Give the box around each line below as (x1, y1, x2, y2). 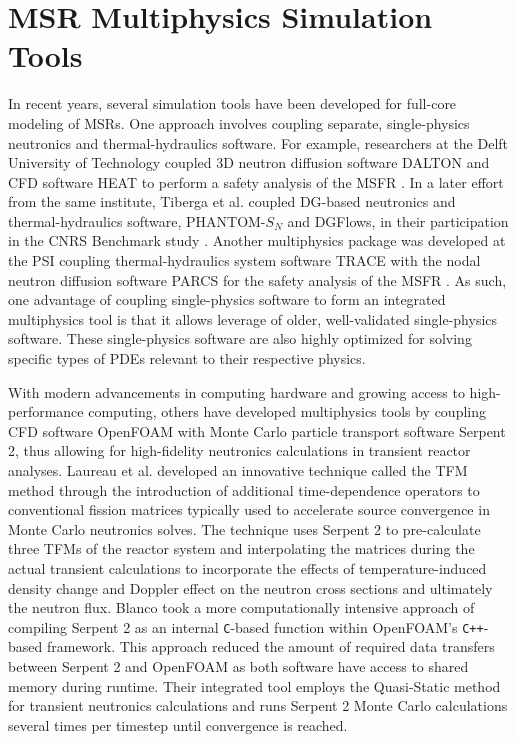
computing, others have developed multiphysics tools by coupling (88, 401, 487, 422)
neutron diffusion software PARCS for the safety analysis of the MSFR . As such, (8, 269, 507, 290)
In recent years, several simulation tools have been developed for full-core (8, 93, 457, 114)
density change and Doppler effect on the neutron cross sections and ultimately (8, 577, 493, 598)
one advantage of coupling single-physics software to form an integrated (8, 289, 446, 310)
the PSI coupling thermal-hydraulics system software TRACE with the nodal (8, 250, 481, 271)
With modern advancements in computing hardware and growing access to (8, 381, 465, 402)
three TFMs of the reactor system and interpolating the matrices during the (8, 538, 475, 559)
